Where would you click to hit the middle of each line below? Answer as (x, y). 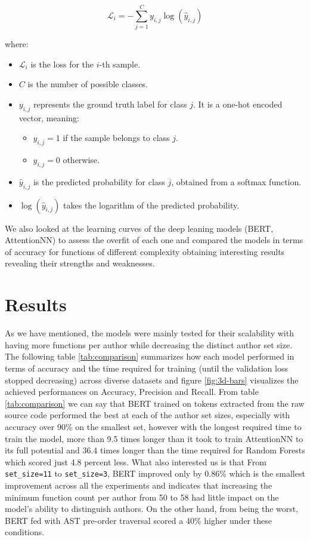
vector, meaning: (49, 117)
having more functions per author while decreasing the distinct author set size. (149, 344)
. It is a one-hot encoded (238, 104)
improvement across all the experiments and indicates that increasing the (139, 485)
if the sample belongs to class (116, 138)
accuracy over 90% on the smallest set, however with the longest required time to (153, 426)
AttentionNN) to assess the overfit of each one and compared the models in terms (154, 240)
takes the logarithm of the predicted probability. (151, 205)
